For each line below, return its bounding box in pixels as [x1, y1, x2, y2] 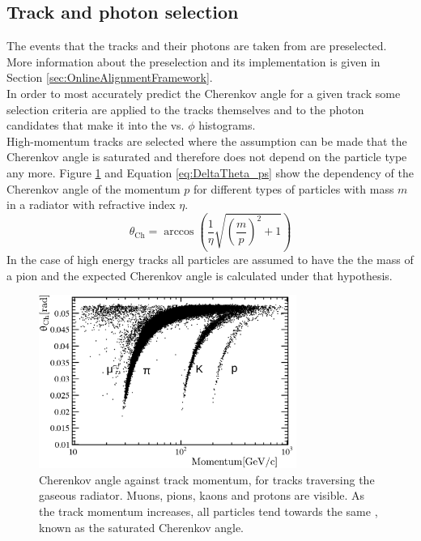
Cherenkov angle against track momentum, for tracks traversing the [39, 471, 375, 488]
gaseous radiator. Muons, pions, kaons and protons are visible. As [39, 487, 365, 504]
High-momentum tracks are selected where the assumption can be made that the [6, 132, 407, 149]
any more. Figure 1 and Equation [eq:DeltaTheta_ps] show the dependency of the [6, 164, 414, 181]
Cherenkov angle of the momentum [6, 180, 181, 197]
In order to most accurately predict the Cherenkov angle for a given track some [6, 84, 401, 101]
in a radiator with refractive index [6, 196, 176, 213]
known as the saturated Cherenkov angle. [39, 518, 245, 535]
